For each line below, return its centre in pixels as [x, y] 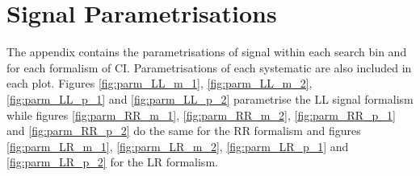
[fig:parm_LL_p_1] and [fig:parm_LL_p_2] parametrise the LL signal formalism [210, 98]
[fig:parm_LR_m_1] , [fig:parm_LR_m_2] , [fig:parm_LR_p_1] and [178, 146]
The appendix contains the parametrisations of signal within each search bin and [207, 52]
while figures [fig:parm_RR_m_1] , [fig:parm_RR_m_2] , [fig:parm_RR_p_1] [201, 115]
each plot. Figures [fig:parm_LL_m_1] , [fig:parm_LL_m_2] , [160, 83]
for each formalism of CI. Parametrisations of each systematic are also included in [209, 67]
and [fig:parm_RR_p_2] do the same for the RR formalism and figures [184, 131]
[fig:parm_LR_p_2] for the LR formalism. [112, 162]
